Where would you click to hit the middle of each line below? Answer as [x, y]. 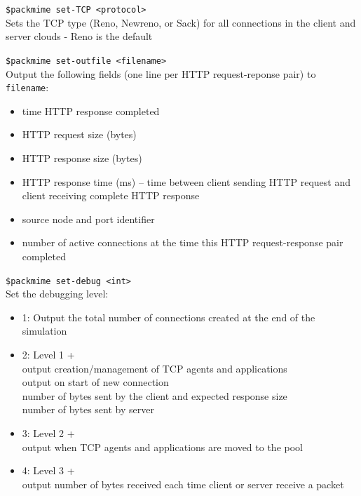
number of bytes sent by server [88, 409]
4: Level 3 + [48, 470]
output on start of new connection [95, 382]
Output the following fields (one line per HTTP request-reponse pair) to [161, 73]
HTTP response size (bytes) [82, 157]
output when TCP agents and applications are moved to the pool [162, 447]
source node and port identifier [88, 219]
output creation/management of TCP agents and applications [155, 368]
